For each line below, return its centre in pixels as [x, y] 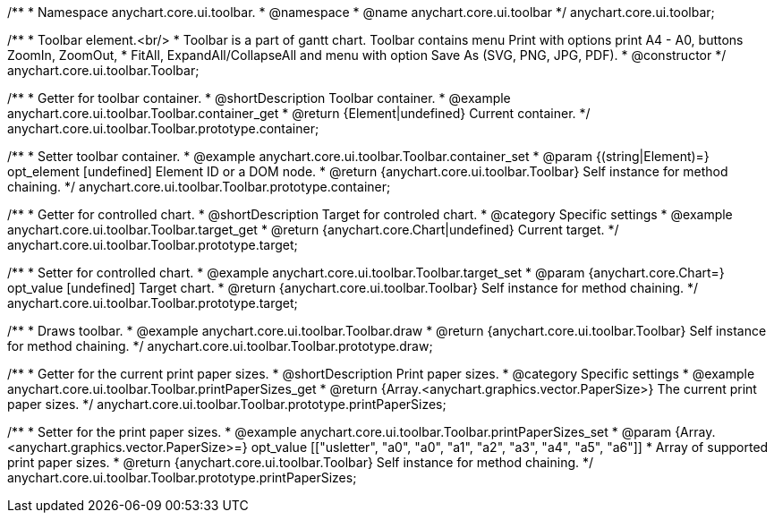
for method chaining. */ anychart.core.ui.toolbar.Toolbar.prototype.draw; [220, 346]
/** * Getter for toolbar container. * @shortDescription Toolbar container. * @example [259, 98]
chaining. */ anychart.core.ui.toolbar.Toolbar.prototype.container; [199, 187]
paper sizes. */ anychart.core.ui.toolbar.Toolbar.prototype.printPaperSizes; [227, 404]
